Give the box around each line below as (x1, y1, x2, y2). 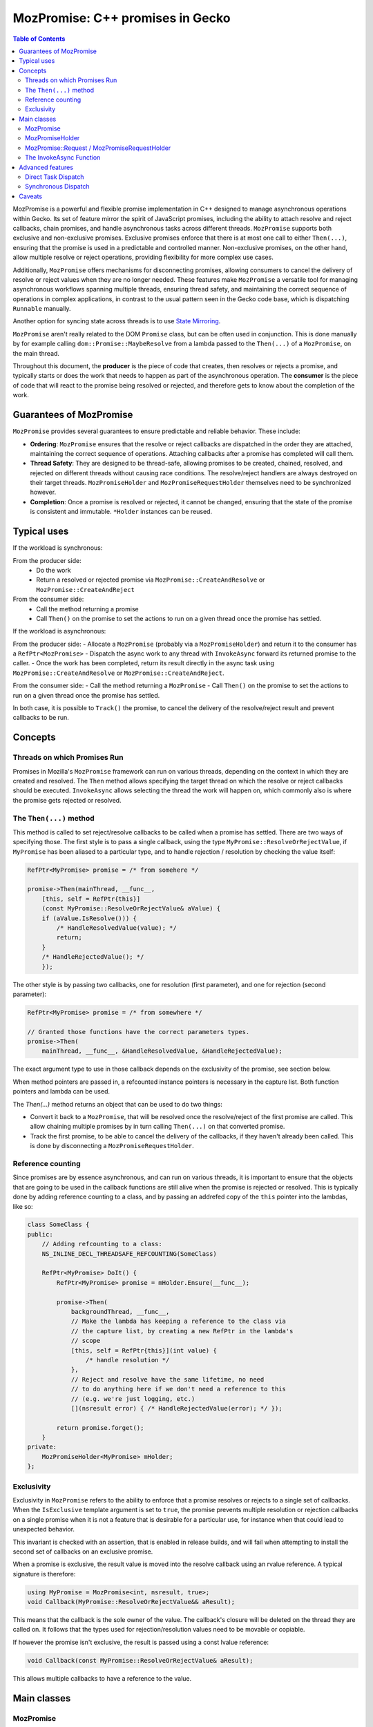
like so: (12, 1202, 34, 1210)
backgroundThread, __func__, (70, 1308, 170, 1315)
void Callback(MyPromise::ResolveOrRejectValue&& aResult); (27, 1598, 236, 1606)
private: (27, 1443, 57, 1451)
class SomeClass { (27, 1221, 90, 1229)
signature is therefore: (12, 1569, 76, 1578)
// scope (70, 1337, 101, 1345)
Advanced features (19, 163, 74, 171)
